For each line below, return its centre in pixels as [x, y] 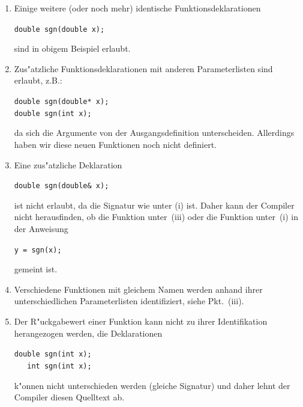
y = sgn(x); [38, 250]
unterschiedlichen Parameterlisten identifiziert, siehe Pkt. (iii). [129, 301]
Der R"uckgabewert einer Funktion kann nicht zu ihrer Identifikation [141, 321]
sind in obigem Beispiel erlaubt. [72, 48]
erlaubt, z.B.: [38, 80]
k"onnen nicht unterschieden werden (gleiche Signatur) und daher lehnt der [152, 385]
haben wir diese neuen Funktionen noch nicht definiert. [115, 144]
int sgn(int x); [59, 366]
